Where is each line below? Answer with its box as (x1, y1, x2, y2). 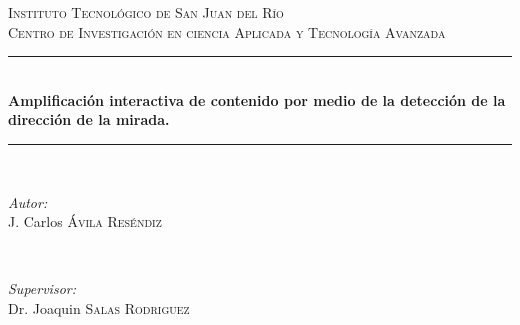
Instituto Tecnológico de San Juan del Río (8, 2, 284, 22)
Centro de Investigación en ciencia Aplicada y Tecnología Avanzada (8, 21, 446, 42)
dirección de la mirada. (8, 109, 170, 130)
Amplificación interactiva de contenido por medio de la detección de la (8, 89, 506, 110)
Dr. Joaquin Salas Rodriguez (8, 297, 190, 318)
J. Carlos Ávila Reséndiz (8, 211, 162, 232)
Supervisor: (8, 278, 76, 299)
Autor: (8, 191, 48, 212)
